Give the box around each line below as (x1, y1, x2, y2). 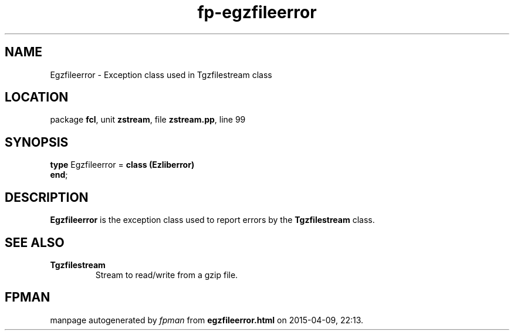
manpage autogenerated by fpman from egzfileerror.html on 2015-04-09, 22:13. (50, 314, 364, 325)
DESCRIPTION (5, 190, 89, 205)
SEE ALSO (5, 235, 65, 250)
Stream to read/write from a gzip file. (95, 269, 238, 280)
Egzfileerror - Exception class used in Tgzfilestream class (50, 69, 272, 80)
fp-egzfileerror (197, 2, 317, 22)
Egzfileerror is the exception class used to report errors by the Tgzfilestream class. (50, 215, 375, 225)
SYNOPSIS (5, 134, 69, 150)
